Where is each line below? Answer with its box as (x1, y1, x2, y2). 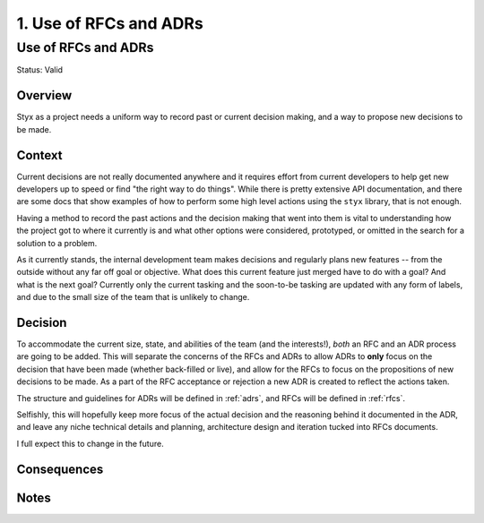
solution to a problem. (16, 237, 98, 248)
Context (16, 148, 63, 163)
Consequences (16, 461, 104, 476)
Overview (16, 88, 73, 103)
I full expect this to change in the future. (16, 438, 165, 449)
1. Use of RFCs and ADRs (16, 13, 203, 33)
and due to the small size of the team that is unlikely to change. (16, 292, 250, 303)
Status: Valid (16, 64, 63, 75)
